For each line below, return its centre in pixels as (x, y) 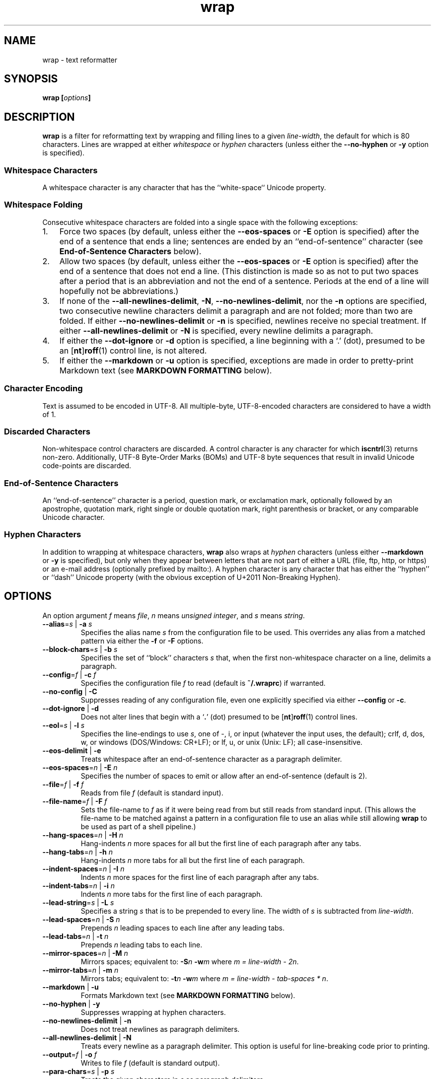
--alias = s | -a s (67, 624)
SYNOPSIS (31, 79)
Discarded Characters (47, 431)
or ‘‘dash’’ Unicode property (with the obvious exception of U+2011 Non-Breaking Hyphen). (191, 577)
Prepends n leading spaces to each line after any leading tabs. (183, 928)
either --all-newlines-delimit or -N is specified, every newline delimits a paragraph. (216, 330)
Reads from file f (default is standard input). (152, 792)
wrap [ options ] (67, 98)
